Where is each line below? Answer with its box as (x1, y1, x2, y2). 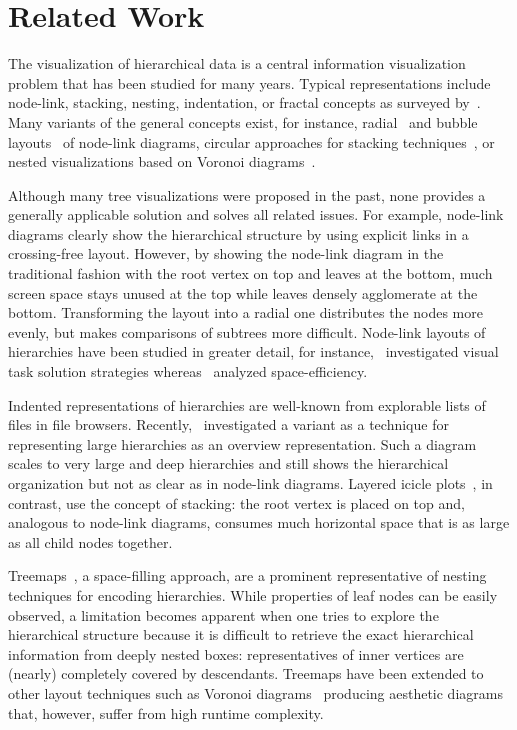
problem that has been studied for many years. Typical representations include (8, 72, 491, 93)
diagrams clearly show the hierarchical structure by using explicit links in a (8, 223, 469, 244)
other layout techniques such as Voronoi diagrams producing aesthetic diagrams (8, 682, 503, 703)
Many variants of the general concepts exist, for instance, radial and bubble (8, 111, 478, 132)
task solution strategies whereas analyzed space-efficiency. (8, 361, 368, 382)
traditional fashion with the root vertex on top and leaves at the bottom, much (8, 263, 493, 284)
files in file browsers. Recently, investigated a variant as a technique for (8, 414, 449, 435)
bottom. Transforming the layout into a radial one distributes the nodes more (8, 302, 483, 323)
